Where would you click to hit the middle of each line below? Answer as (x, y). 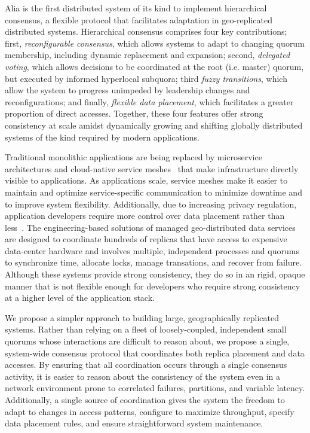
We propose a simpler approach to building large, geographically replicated (142, 317)
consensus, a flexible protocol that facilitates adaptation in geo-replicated (139, 19)
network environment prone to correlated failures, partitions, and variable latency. (155, 388)
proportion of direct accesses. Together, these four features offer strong (134, 113)
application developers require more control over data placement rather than (145, 216)
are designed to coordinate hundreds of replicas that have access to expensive (146, 239)
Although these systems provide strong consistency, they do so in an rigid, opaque (155, 274)
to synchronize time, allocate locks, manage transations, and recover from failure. (154, 262)
